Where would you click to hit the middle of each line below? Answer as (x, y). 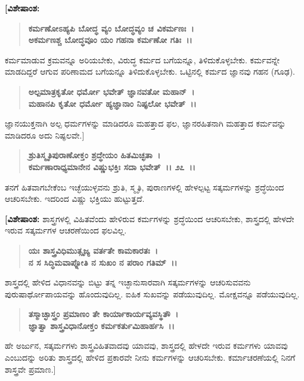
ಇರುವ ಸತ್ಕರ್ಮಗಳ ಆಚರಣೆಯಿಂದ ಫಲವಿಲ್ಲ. (66, 230)
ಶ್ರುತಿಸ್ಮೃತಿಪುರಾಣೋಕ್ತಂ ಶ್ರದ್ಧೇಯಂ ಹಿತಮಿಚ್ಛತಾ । (94, 155)
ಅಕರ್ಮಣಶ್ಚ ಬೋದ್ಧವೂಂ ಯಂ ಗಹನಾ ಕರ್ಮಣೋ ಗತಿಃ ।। (110, 40)
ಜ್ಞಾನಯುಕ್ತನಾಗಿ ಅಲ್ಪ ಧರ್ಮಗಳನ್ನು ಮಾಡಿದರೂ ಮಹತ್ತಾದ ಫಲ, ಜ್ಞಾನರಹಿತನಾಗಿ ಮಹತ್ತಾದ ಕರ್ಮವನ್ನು (145, 123)
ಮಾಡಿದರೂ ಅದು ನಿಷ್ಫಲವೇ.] (45, 135)
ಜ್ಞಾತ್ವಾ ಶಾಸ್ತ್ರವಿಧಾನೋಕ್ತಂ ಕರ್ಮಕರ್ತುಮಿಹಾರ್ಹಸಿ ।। (101, 325)
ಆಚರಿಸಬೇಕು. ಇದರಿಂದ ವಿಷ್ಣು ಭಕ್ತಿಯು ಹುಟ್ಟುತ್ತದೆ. (75, 199)
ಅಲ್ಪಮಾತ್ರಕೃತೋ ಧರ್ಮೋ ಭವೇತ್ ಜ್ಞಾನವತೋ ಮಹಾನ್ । (111, 91)
